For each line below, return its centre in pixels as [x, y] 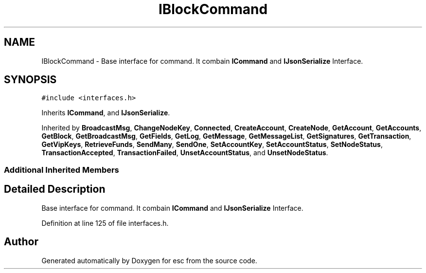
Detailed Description [55, 189]
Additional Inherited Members [62, 170]
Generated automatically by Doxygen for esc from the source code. [149, 260]
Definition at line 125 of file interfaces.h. [105, 223]
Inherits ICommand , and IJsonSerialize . [106, 113]
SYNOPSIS [30, 80]
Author [21, 242]
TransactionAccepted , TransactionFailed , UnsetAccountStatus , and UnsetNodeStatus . [185, 153]
